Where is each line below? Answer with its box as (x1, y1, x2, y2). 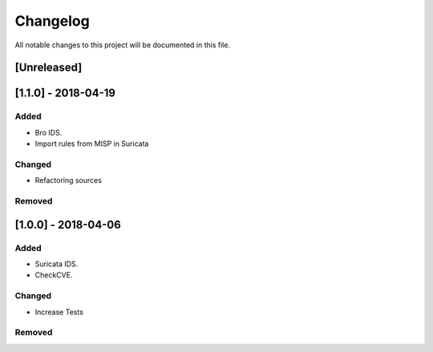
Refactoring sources (34, 176, 102, 185)
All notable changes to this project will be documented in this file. (14, 40, 231, 50)
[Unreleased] (14, 61, 83, 75)
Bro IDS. (34, 127, 63, 137)
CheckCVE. (34, 270, 73, 280)
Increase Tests (34, 307, 84, 317)
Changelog (14, 12, 90, 30)
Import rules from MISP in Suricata (34, 139, 149, 148)
